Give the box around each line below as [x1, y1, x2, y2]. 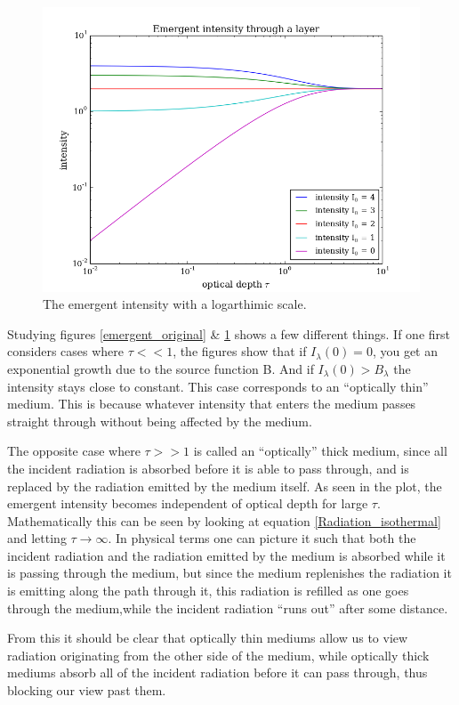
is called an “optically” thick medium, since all [193, 442, 447, 460]
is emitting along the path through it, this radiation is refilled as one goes [7, 581, 409, 600]
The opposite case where [7, 442, 141, 460]
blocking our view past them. [7, 681, 166, 700]
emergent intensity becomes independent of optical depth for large [7, 494, 368, 513]
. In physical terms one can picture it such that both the [108, 529, 416, 547]
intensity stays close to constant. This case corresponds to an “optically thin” [7, 377, 429, 395]
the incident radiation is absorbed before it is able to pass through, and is [7, 458, 409, 477]
